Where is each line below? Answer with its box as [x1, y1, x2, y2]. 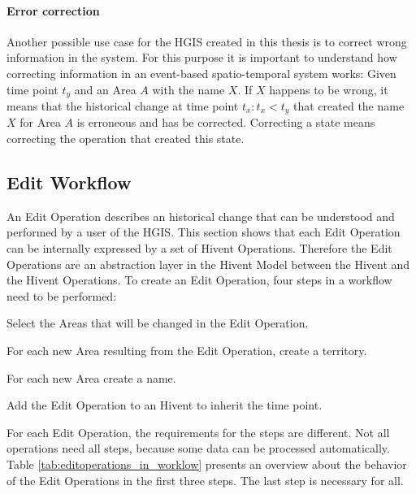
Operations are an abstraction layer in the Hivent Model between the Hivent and [6, 255, 410, 272]
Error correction [6, 2, 100, 19]
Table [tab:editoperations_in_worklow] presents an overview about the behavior [6, 456, 407, 472]
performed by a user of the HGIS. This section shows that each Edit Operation [6, 223, 401, 240]
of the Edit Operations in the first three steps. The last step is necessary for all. [6, 471, 404, 488]
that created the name [293, 97, 405, 115]
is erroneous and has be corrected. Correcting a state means [76, 114, 375, 131]
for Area [19, 114, 61, 131]
